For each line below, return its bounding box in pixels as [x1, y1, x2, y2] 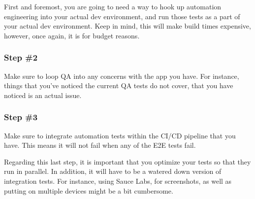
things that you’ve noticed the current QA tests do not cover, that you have [4, 80, 233, 91]
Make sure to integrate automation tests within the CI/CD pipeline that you [4, 130, 236, 140]
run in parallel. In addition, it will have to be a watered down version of [4, 166, 222, 176]
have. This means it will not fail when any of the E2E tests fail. [4, 140, 196, 150]
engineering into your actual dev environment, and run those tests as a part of [4, 11, 240, 21]
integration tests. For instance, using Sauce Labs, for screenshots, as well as [4, 175, 232, 186]
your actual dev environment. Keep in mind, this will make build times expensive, [4, 21, 251, 31]
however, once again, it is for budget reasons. [4, 30, 140, 40]
